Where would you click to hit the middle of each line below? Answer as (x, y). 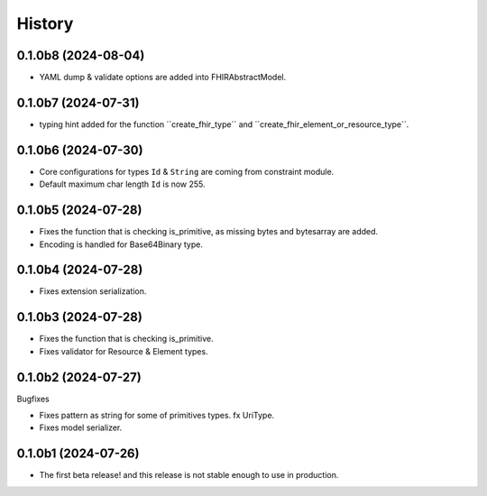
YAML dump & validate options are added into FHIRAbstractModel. (163, 78)
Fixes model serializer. (81, 427)
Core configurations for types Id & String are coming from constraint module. (187, 171)
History (45, 23)
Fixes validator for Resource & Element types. (124, 351)
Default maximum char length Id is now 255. (123, 184)
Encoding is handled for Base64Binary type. (121, 244)
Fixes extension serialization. (93, 291)
